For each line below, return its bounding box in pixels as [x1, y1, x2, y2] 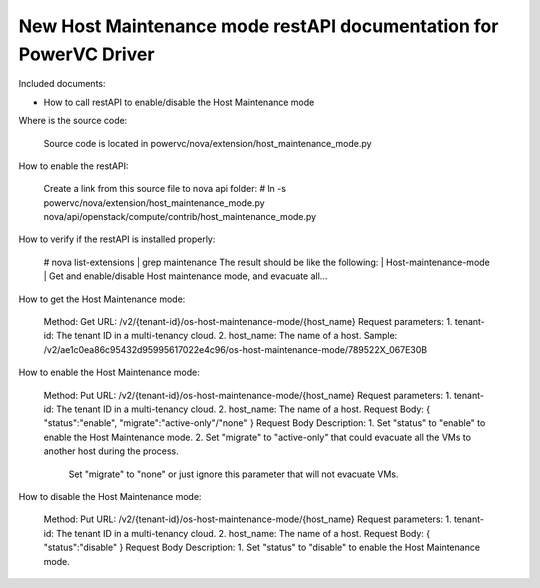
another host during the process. [43, 445, 179, 457]
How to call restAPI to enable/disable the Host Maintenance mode [43, 96, 315, 108]
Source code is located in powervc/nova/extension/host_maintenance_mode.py [43, 137, 372, 149]
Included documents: [18, 78, 106, 90]
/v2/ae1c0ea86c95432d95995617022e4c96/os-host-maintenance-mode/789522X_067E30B [43, 343, 428, 355]
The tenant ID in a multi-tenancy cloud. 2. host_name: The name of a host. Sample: [55, 330, 398, 342]
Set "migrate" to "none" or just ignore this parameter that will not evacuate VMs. [68, 468, 399, 480]
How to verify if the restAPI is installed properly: [18, 233, 216, 245]
